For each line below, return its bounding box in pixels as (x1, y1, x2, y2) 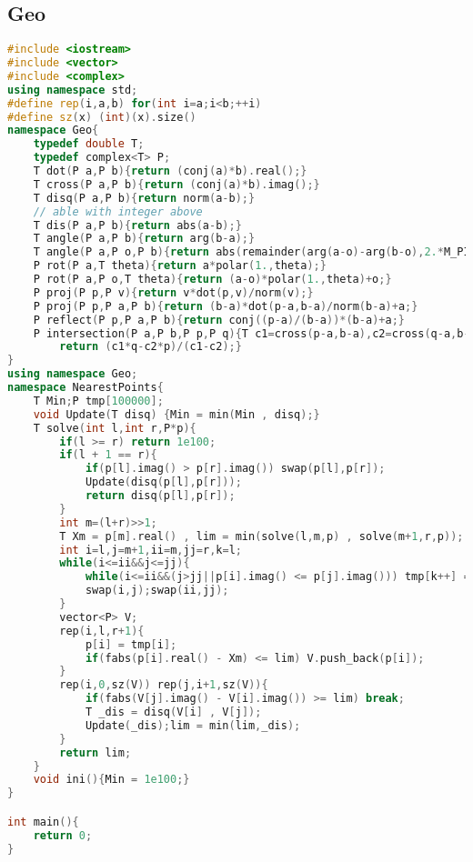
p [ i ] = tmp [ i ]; (85, 637, 177, 651)
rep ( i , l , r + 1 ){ (59, 624, 145, 637)
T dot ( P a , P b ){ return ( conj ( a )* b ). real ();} (33, 165, 307, 178)
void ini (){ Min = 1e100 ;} (33, 773, 190, 787)
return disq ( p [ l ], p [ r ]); (85, 489, 236, 503)
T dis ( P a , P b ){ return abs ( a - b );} (33, 218, 242, 232)
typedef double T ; (33, 137, 145, 151)
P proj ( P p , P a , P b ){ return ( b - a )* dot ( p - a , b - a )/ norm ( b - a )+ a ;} (33, 299, 418, 313)
